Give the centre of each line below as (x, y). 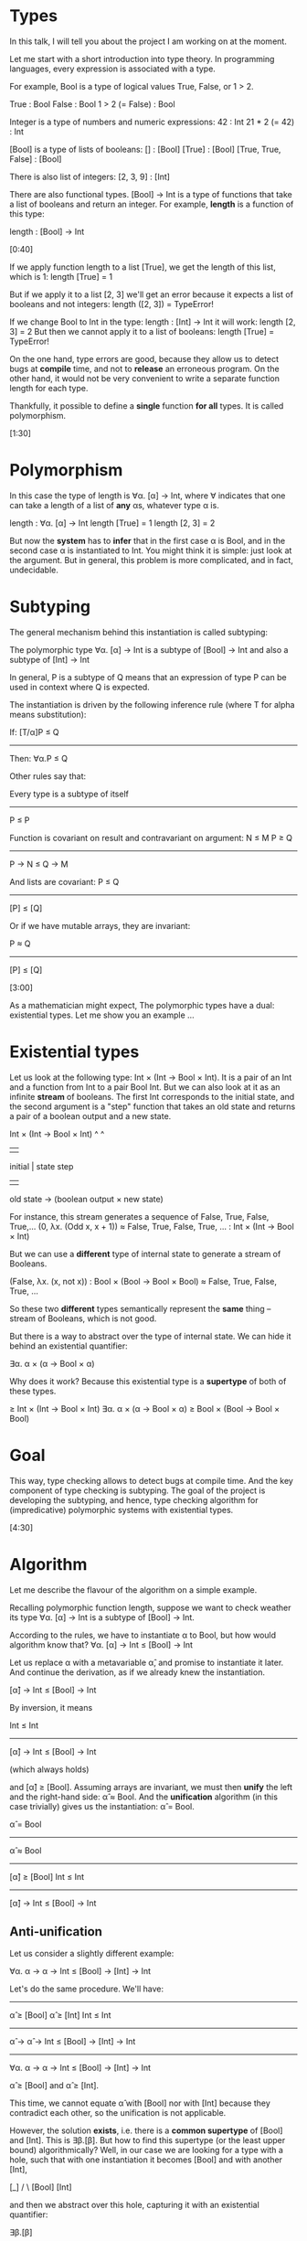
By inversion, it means (51, 1707)
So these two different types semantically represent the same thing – (140, 1308)
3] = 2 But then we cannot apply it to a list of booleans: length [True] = (142, 331)
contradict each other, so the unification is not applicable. (118, 2113)
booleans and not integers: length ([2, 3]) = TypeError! (112, 304)
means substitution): (48, 714)
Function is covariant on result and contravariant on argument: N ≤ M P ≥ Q (151, 838)
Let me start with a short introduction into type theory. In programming (142, 59)
